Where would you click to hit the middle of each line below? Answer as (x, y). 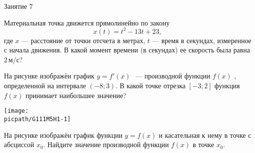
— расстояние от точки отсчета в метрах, (83, 40)
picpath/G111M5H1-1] (38, 119)
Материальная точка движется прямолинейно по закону (87, 22)
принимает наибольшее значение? (76, 95)
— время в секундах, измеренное (202, 40)
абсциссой (19, 144)
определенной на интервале (45, 86)
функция (227, 86)
